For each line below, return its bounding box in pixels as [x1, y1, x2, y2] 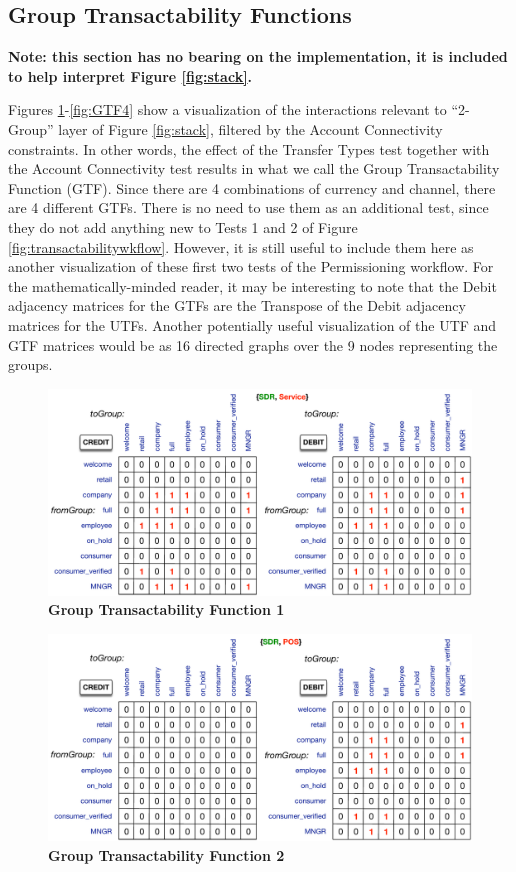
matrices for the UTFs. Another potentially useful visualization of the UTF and [8, 314, 497, 335]
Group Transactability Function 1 [48, 599, 285, 620]
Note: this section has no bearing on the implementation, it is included [8, 46, 508, 67]
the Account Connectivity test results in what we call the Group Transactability [8, 158, 500, 179]
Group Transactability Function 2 [48, 844, 285, 865]
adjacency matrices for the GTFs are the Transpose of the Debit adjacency [8, 295, 466, 316]
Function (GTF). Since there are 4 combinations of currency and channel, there [8, 177, 496, 198]
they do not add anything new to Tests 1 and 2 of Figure [8, 216, 358, 237]
